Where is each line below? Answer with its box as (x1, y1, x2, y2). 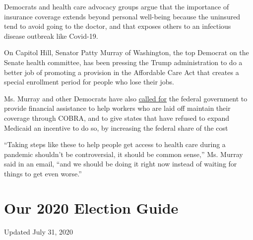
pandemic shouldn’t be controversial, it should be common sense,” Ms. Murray (4, 149, 243, 159)
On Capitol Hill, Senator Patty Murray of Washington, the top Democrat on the (4, 47, 249, 58)
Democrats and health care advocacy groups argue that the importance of (4, 1, 229, 11)
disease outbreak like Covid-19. (4, 30, 98, 41)
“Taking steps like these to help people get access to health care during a (4, 139, 226, 150)
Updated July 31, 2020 (4, 226, 73, 237)
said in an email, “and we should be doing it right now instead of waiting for (4, 159, 237, 169)
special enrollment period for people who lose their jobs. (4, 77, 175, 87)
